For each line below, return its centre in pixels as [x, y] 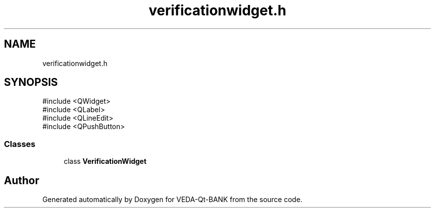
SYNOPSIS [31, 82]
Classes [20, 144]
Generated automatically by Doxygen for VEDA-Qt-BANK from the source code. [172, 200]
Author [22, 180]
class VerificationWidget [105, 161]
